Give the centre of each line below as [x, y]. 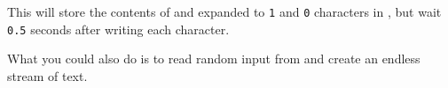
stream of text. [47, 75]
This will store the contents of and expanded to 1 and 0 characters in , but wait [224, 11]
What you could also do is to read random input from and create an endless [214, 59]
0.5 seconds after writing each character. [118, 29]
